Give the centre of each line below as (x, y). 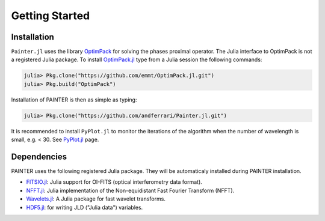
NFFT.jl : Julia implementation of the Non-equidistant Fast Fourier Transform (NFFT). (130, 190)
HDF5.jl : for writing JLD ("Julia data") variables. (85, 207)
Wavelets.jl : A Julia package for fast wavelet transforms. (96, 199)
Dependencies (39, 156)
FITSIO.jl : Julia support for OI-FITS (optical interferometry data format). (114, 182)
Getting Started (51, 16)
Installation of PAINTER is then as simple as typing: (74, 100)
